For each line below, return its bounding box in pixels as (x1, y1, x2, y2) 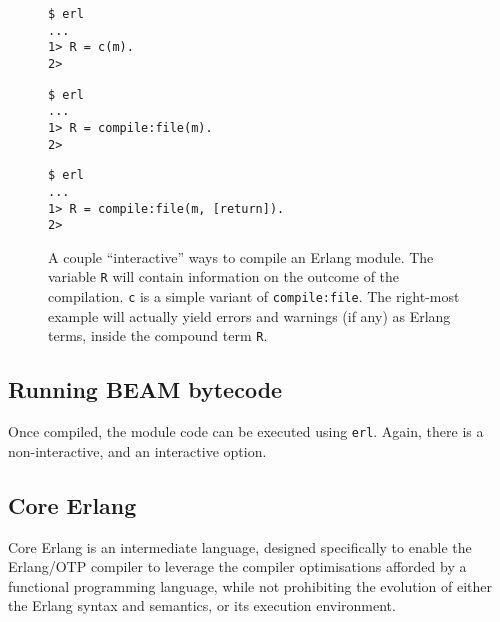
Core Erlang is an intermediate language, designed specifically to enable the (8, 536, 472, 557)
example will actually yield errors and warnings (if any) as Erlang (48, 305, 451, 326)
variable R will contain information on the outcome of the (48, 266, 400, 287)
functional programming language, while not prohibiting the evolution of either (8, 575, 493, 596)
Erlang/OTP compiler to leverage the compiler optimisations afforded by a (8, 556, 467, 577)
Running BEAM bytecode (8, 374, 283, 405)
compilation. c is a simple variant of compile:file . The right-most (48, 286, 460, 307)
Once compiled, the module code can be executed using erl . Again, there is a (8, 421, 484, 442)
